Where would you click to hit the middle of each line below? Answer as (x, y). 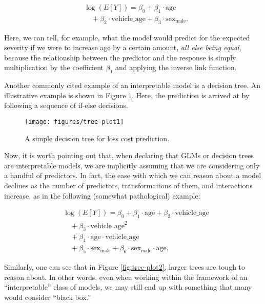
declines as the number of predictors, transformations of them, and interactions (128, 186)
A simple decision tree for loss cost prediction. (97, 138)
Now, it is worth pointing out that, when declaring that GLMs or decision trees (129, 155)
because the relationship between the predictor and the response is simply (120, 57)
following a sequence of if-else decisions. (66, 105)
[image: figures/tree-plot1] (74, 122)
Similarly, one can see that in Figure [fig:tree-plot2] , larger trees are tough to (125, 267)
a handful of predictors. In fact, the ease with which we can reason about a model (133, 175)
